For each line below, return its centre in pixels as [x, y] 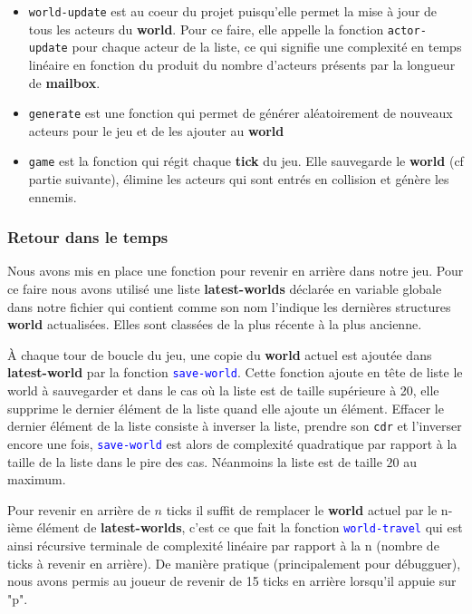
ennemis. [53, 196]
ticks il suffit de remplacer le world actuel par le [302, 509]
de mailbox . [64, 82]
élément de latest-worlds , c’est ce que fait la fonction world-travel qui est [250, 527]
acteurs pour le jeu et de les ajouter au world [156, 130]
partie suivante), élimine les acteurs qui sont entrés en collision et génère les [239, 179]
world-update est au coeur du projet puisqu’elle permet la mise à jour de [233, 11]
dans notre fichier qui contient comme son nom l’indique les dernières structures [229, 306]
